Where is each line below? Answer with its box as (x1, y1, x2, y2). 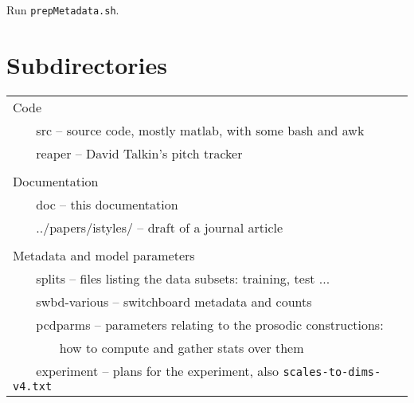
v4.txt (13, 379, 53, 393)
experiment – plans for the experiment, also (36, 361, 279, 380)
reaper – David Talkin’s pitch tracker (36, 143, 243, 162)
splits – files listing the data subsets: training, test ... (36, 268, 330, 288)
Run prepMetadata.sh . (6, 2, 119, 18)
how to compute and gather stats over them (59, 338, 304, 357)
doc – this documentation (36, 194, 178, 213)
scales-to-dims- (283, 365, 381, 378)
